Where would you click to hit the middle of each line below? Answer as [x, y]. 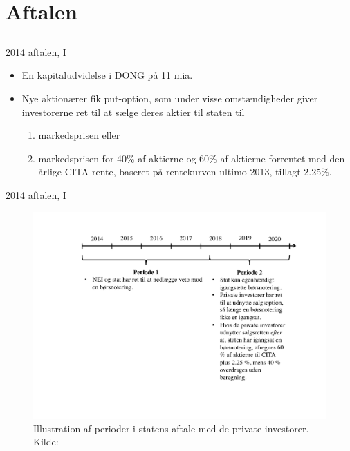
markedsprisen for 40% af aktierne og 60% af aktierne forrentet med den [192, 158]
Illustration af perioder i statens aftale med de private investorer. [171, 428]
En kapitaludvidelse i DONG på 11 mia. [107, 75]
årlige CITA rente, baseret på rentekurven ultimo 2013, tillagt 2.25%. [185, 172]
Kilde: [46, 442]
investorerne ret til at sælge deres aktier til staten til [133, 112]
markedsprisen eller [79, 135]
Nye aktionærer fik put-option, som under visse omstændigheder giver [170, 98]
